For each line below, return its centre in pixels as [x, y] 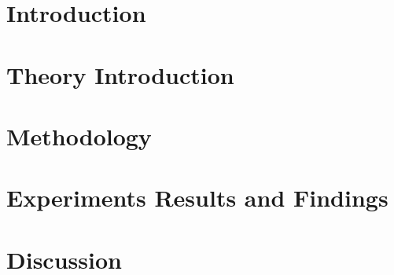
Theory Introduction [120, 74]
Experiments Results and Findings [197, 198]
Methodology [79, 136]
